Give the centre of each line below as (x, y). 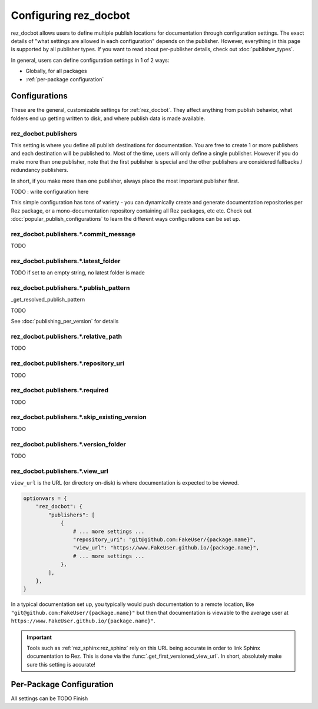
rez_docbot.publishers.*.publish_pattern (70, 288)
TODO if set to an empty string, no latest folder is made (78, 273)
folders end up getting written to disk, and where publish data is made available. (108, 118)
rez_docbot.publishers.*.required (60, 390)
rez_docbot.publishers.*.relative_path (67, 337)
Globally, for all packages (57, 71)
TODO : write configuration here (50, 191)
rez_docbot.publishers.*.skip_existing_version (79, 417)
